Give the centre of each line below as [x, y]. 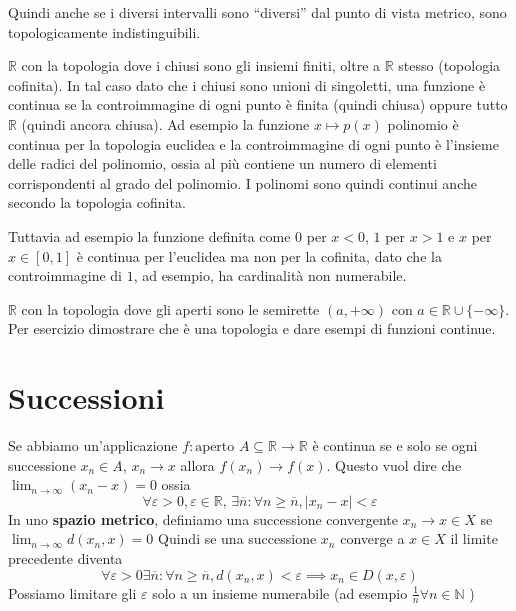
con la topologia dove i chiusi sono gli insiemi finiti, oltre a [201, 65]
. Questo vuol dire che [394, 464]
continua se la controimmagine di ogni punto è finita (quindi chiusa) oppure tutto [258, 104]
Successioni [86, 397]
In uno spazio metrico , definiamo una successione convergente [203, 518]
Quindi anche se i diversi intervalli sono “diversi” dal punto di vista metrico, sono [257, 12]
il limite [474, 538]
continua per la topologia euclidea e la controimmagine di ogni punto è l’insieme [253, 143]
